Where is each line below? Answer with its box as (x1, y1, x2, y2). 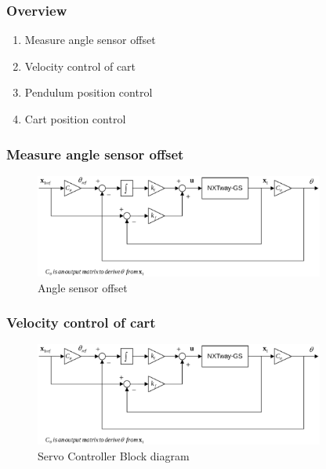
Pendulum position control (24, 84, 153, 101)
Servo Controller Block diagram (38, 448, 190, 464)
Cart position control (24, 111, 126, 126)
